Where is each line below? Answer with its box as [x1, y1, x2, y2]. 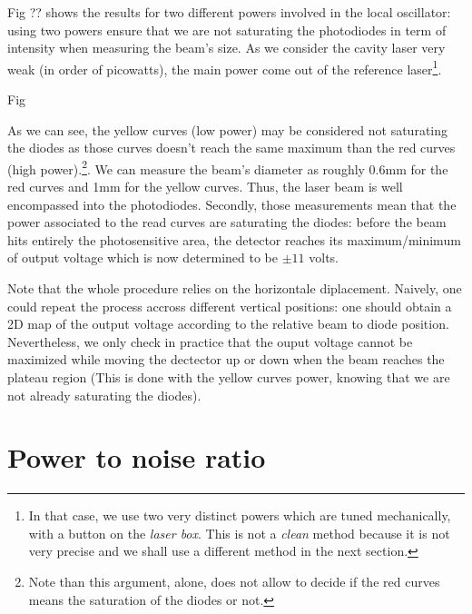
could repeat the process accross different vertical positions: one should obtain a [7, 296, 452, 315]
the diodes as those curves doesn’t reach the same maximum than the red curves [7, 138, 456, 157]
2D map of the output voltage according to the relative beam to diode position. [7, 314, 449, 333]
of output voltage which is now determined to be [7, 248, 279, 267]
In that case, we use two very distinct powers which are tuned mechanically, [28, 506, 451, 525]
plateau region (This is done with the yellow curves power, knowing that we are [7, 368, 450, 386]
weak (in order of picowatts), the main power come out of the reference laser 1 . [7, 56, 442, 78]
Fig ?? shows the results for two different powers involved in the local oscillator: [7, 3, 451, 21]
